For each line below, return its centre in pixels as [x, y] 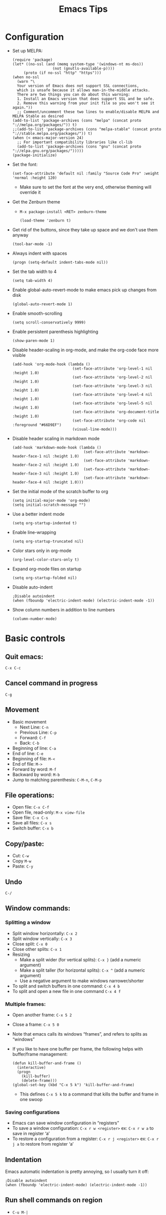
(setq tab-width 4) [32, 280]
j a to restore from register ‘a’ [43, 1144]
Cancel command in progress [52, 683]
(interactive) [31, 1067]
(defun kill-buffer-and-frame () [47, 1063]
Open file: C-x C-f [31, 807]
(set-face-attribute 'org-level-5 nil [112, 403]
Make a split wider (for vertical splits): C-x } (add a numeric [80, 959]
